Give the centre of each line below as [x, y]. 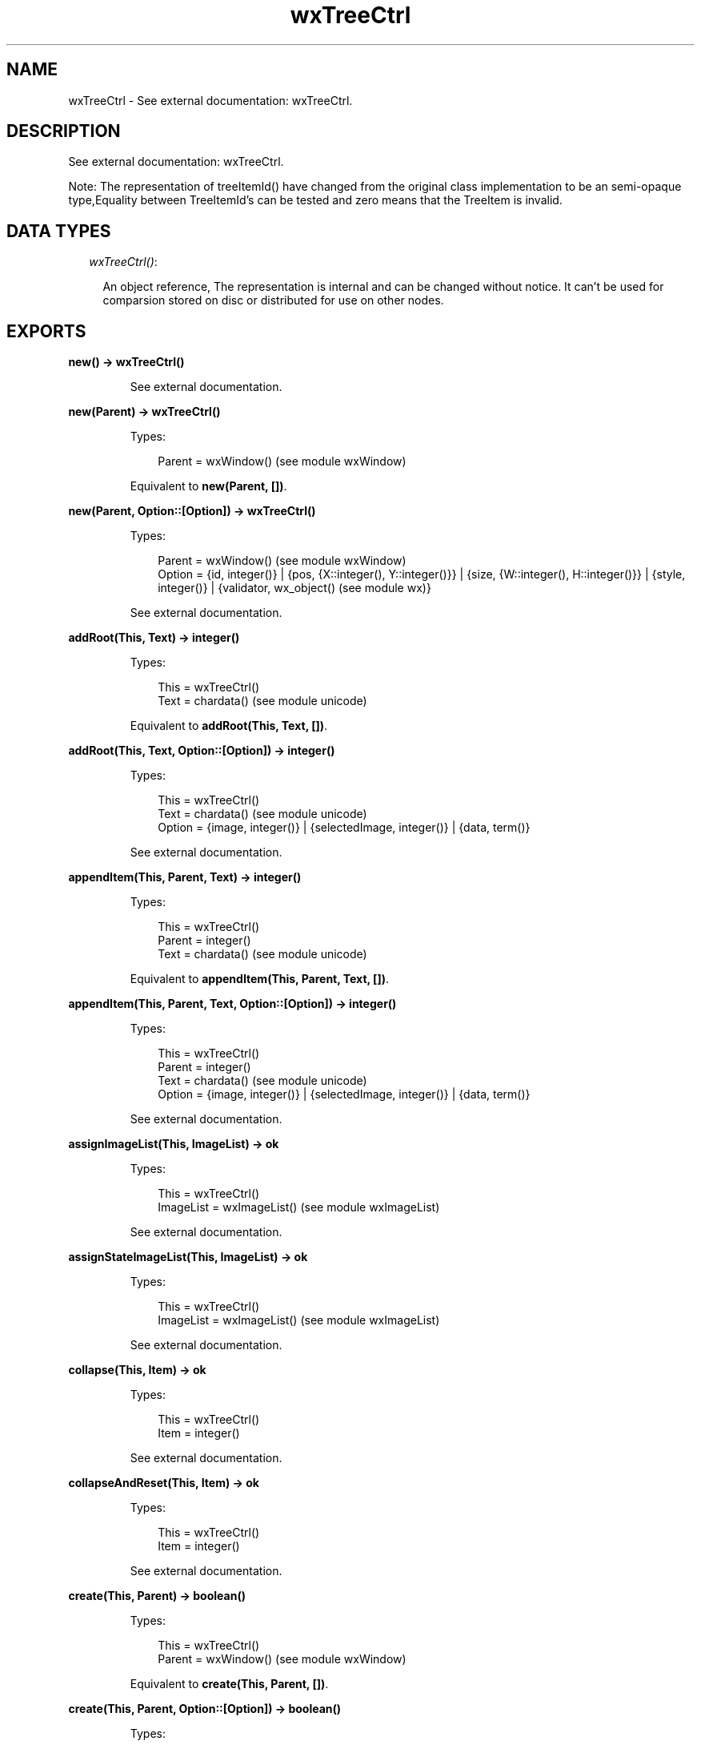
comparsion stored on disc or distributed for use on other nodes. [273, 300]
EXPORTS [46, 331]
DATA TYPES [59, 231]
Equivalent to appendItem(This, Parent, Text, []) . [259, 979]
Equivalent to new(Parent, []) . [208, 486]
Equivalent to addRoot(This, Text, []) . [229, 726]
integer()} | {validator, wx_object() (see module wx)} [294, 588]
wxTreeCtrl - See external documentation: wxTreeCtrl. [210, 100]
